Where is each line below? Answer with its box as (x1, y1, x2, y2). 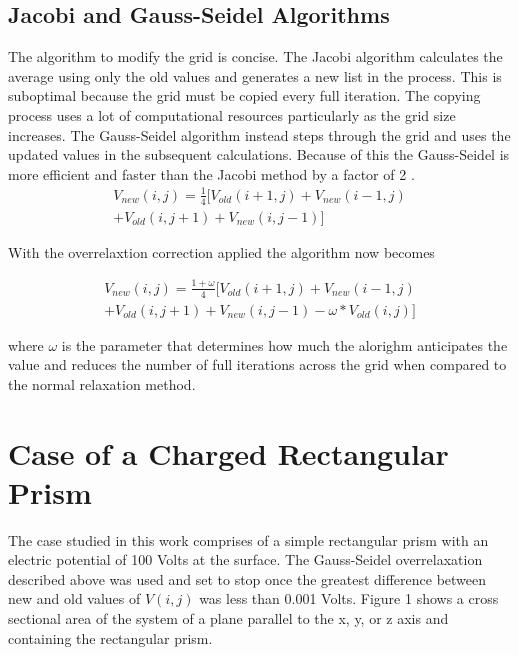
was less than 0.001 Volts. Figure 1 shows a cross (199, 588, 499, 609)
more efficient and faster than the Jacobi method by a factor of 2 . (8, 163, 415, 184)
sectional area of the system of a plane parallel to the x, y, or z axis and (8, 608, 449, 629)
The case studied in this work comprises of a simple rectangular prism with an (8, 529, 489, 550)
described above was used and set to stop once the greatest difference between (8, 568, 487, 589)
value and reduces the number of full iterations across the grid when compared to (8, 354, 507, 375)
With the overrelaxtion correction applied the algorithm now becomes (8, 241, 435, 262)
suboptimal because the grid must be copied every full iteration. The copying (8, 85, 481, 106)
